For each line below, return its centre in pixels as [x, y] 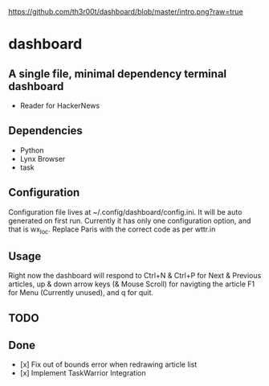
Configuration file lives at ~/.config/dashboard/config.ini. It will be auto [125, 211]
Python [32, 150]
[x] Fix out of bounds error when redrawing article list [108, 364]
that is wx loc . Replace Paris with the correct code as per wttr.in [112, 230]
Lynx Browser [43, 158]
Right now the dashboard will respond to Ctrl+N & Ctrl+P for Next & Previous [135, 276]
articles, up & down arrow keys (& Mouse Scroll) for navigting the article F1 [132, 284]
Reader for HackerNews [60, 105]
